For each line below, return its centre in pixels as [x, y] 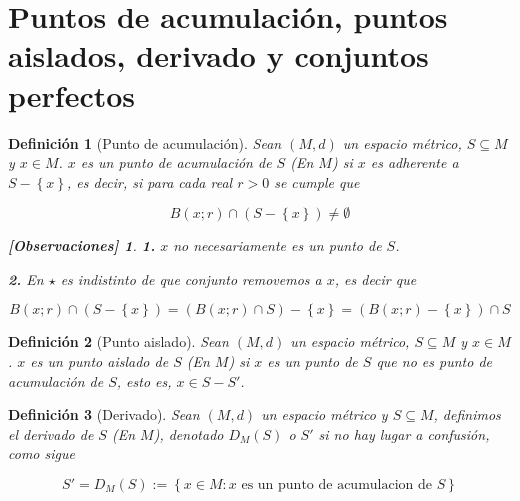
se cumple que [317, 181]
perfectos [72, 94]
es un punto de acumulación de [176, 162]
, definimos [467, 414]
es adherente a [414, 162]
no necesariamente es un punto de [277, 245]
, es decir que [375, 278]
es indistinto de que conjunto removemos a [191, 278]
